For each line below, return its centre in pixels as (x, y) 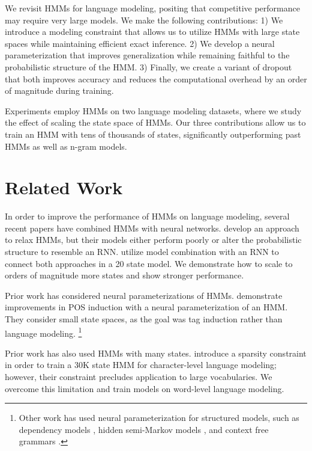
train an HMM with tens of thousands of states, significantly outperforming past (153, 134)
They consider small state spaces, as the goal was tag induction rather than (144, 319)
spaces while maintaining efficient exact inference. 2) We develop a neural (140, 43)
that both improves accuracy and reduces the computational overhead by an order (156, 78)
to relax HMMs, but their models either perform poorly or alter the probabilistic (153, 240)
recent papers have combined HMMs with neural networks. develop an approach (152, 228)
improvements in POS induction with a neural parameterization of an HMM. (146, 307)
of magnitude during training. (59, 91)
